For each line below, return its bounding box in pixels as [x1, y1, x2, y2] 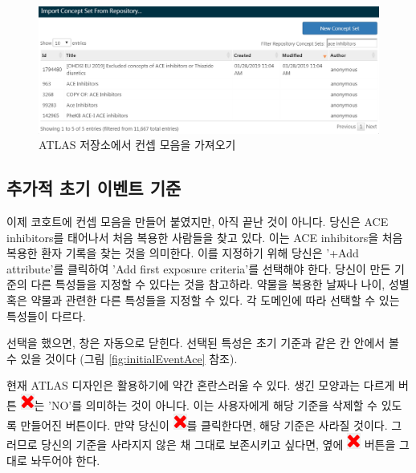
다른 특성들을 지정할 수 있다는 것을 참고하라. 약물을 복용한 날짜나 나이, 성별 [31, 276, 410, 293]
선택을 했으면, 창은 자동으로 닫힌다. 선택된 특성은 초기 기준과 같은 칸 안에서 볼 [6, 334, 399, 351]
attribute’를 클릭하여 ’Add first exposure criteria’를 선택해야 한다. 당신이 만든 [6, 260, 391, 277]
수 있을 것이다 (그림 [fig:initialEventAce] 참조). [6, 350, 238, 366]
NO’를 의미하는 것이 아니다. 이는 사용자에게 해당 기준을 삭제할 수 [51, 396, 377, 413]
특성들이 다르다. [6, 307, 86, 324]
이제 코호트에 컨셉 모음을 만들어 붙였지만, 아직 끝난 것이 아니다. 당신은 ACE [6, 212, 389, 229]
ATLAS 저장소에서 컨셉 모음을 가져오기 [39, 136, 236, 153]
